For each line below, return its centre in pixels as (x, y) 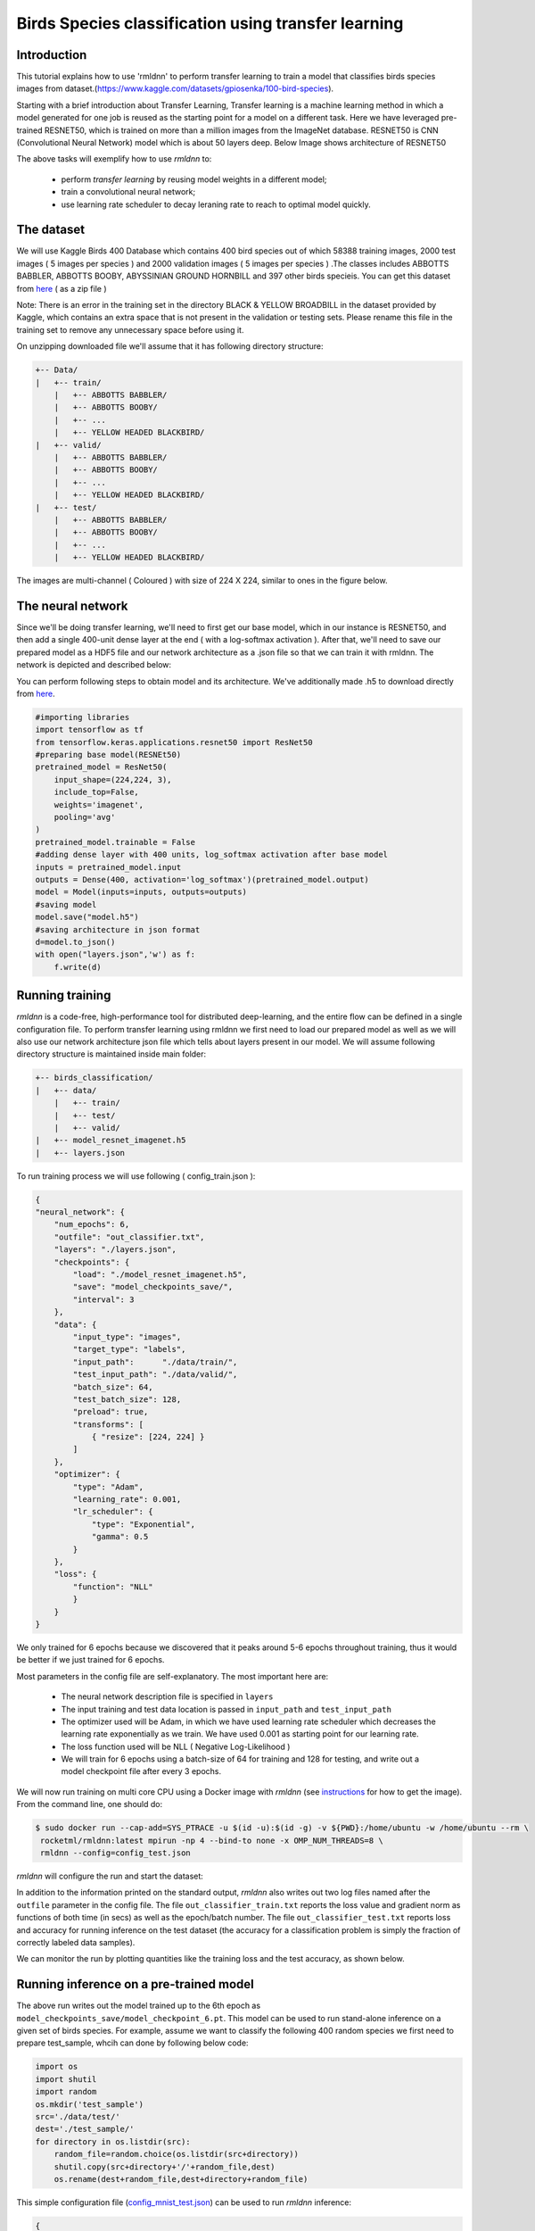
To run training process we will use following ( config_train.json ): (136, 1176)
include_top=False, (97, 792)
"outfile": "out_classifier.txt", (129, 1237)
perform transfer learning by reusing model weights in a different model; (194, 179)
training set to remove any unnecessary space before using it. (130, 329)
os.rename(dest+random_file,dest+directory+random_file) (181, 2179)
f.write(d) (78, 967)
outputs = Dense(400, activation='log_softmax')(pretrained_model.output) (202, 879)
